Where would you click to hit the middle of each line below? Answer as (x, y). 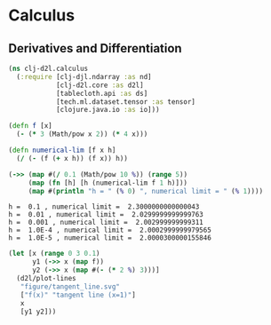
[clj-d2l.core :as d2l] (100, 85)
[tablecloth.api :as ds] (102, 93)
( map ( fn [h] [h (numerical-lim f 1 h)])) (108, 183)
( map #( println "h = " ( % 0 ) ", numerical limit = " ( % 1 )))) (146, 191)
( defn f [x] (30, 126)
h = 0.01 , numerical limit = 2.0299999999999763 (106, 215)
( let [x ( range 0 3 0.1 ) (54, 254)
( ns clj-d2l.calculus (48, 68)
